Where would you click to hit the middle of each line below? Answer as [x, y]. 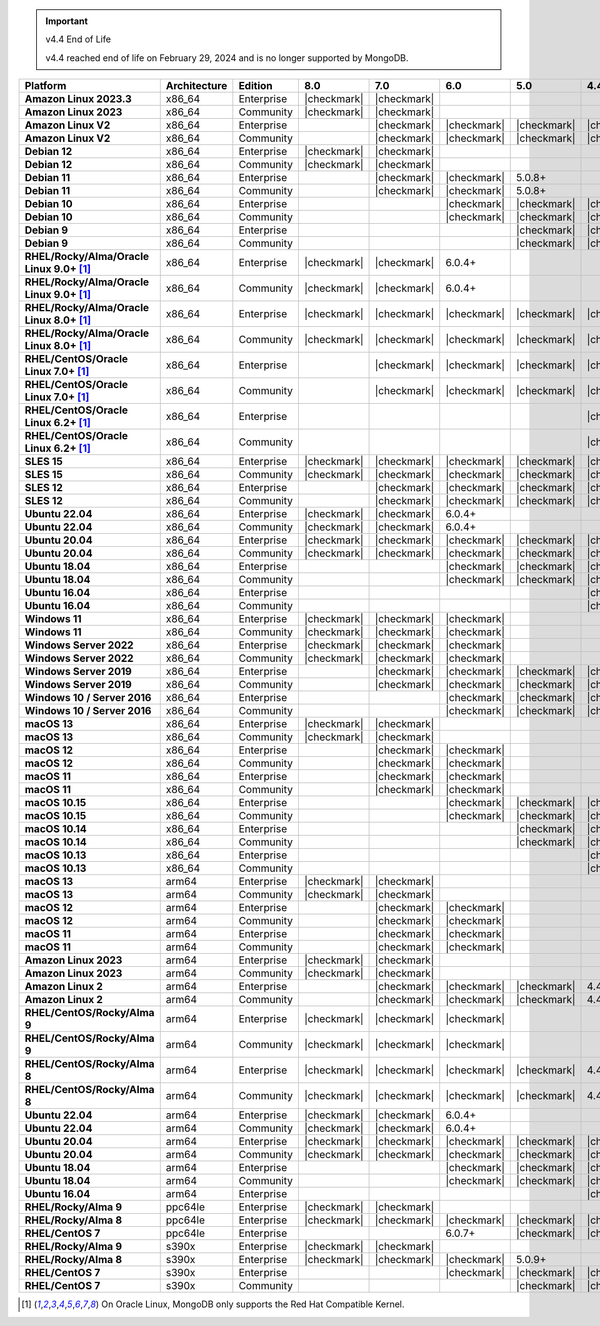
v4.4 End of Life [78, 39]
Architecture [196, 86]
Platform [45, 86]
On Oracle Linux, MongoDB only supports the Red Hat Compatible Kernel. [253, 1304]
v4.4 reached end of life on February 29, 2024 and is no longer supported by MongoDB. [227, 57]
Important [67, 21]
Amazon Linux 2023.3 [78, 99]
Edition [255, 86]
